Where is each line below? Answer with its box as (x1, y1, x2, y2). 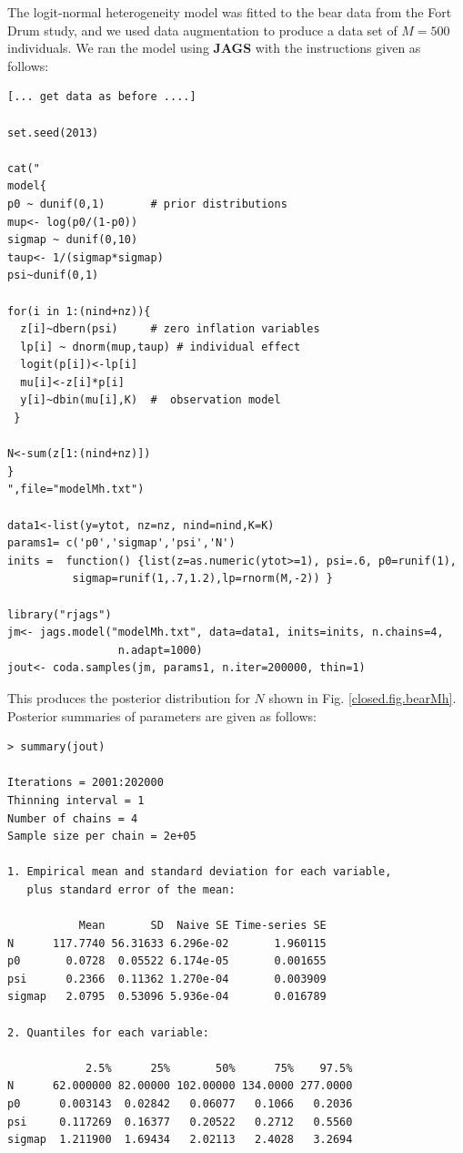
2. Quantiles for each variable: (7, 1025, 209, 1039)
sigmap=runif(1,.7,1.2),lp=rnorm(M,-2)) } (72, 572, 333, 586)
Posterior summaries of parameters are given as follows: (7, 706, 317, 725)
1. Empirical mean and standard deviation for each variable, (7, 865, 392, 879)
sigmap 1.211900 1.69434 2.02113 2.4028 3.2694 (7, 1133, 353, 1147)
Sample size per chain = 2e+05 (7, 830, 196, 843)
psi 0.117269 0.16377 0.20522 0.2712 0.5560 (7, 1115, 353, 1128)
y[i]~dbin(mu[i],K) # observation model (20, 393, 281, 407)
